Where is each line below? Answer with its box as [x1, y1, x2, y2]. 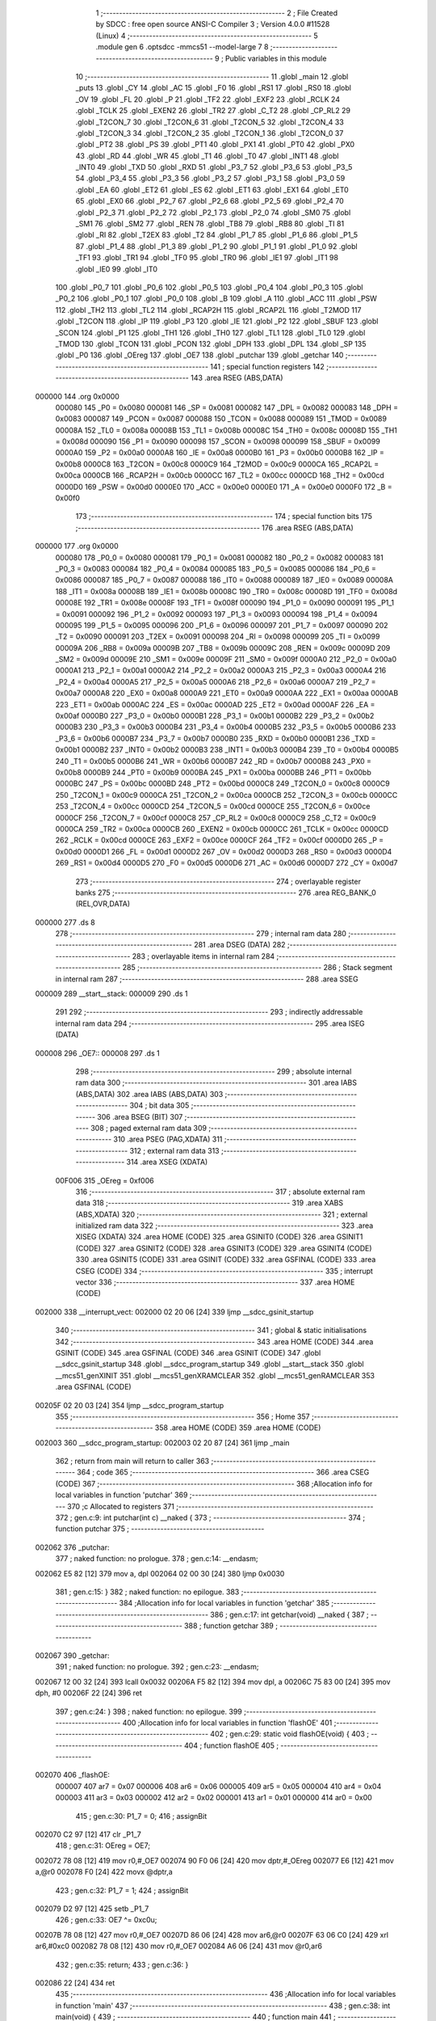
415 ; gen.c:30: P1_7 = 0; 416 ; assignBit [75, 1811, 208, 1821]
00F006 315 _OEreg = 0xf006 [55, 1175, 154, 1185]
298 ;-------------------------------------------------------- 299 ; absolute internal [75, 1066, 352, 1076]
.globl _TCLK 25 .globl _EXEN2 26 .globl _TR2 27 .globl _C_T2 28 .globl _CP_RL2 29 [75, 106, 351, 116]
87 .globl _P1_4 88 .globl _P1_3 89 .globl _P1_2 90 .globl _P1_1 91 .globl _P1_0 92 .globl [75, 241, 358, 251]
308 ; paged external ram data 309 [90, 1123, 208, 1133]
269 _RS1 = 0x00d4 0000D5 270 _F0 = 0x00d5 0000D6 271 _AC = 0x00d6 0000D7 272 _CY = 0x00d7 [55, 858, 398, 868]
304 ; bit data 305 [129, 1100, 190, 1111]
